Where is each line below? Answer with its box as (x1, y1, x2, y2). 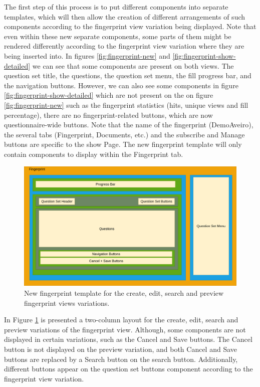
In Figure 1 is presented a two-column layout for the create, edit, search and (4, 314, 238, 325)
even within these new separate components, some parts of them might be (4, 31, 231, 41)
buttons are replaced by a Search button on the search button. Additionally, (4, 353, 238, 364)
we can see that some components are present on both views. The (32, 60, 234, 71)
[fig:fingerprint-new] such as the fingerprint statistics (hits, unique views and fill (4, 99, 248, 110)
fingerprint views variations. (24, 297, 110, 308)
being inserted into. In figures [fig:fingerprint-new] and (4, 50, 170, 61)
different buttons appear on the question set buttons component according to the (4, 363, 253, 374)
